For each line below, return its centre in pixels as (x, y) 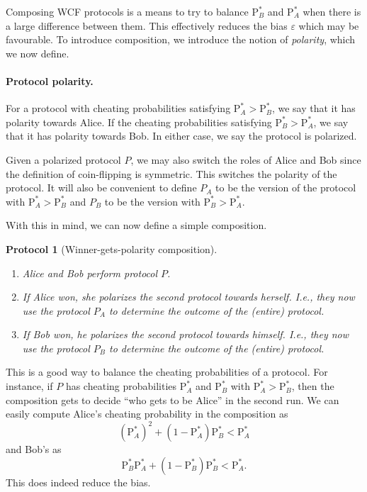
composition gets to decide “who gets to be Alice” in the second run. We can (173, 399)
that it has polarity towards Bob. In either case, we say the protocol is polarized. (181, 136)
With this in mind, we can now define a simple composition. (136, 225)
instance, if (29, 386)
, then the (313, 386)
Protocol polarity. (50, 80)
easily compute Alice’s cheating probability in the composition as (147, 414)
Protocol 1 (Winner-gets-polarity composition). (112, 248)
